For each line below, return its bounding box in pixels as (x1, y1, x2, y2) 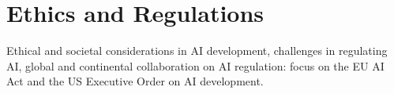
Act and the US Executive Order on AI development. (6, 73, 264, 89)
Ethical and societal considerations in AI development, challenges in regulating (6, 42, 388, 59)
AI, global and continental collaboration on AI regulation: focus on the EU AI (6, 57, 385, 74)
